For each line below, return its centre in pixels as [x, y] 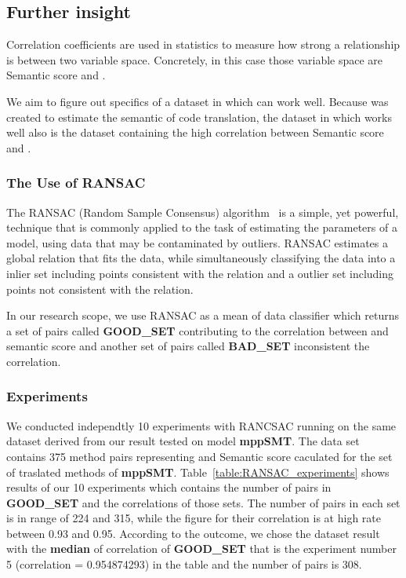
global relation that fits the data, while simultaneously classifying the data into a [201, 258]
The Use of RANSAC [76, 183]
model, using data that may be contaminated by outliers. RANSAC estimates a [198, 242]
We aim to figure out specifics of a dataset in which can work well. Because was [198, 101]
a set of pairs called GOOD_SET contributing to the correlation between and [198, 330]
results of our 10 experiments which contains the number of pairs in [169, 487]
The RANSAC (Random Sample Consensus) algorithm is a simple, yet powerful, [203, 212]
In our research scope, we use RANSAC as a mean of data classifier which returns [203, 315]
